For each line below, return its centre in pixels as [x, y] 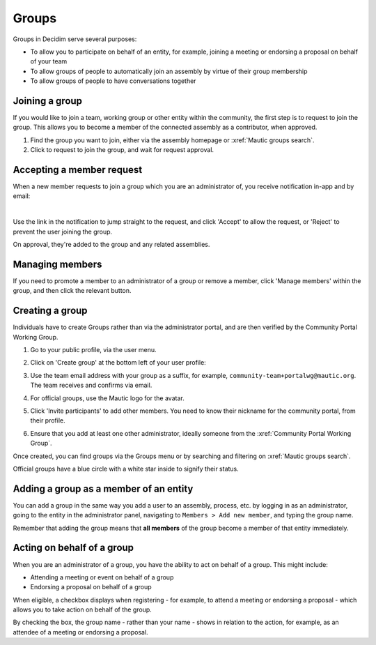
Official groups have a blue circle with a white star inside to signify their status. [126, 469]
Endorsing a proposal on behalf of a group [91, 587]
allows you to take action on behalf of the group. [83, 609]
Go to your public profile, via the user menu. [93, 350]
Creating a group [50, 311]
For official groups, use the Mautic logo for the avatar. [107, 398]
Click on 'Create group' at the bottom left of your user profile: [118, 363]
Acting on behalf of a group [73, 548]
